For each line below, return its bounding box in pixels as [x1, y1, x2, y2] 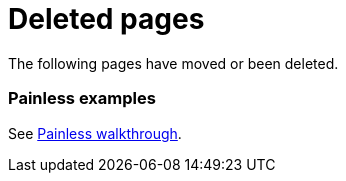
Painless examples [8, 88, 156, 109]
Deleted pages [8, 2, 205, 36]
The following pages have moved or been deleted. [8, 54, 339, 72]
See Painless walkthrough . [8, 124, 182, 142]
